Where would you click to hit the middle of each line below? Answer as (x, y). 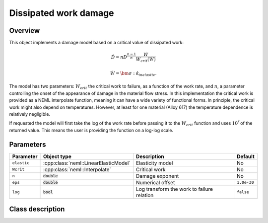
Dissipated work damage (62, 13)
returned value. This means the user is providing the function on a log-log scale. (91, 130)
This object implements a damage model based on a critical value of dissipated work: (96, 43)
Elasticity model (154, 163)
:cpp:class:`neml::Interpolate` (77, 169)
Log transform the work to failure (174, 189)
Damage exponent (157, 176)
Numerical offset (155, 182)
